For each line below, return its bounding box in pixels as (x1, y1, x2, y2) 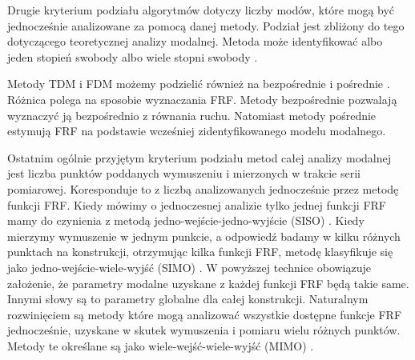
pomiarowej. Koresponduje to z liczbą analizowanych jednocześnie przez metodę (7, 180, 399, 197)
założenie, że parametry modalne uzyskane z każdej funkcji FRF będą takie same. (7, 274, 409, 291)
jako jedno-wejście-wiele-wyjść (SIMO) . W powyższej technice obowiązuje (7, 258, 372, 275)
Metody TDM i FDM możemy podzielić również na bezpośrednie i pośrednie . (7, 75, 390, 92)
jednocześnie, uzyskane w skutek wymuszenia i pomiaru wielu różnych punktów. (7, 322, 401, 338)
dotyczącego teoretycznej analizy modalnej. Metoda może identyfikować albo (7, 33, 383, 50)
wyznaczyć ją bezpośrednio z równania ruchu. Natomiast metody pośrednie (7, 106, 377, 123)
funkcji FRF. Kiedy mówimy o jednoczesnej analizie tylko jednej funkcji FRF (7, 196, 386, 213)
